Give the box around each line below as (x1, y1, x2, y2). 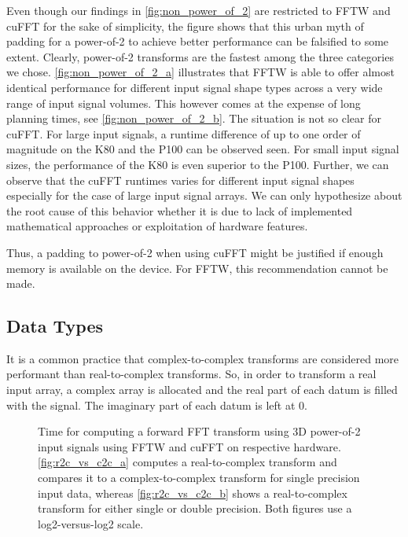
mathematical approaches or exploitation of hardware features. (6, 218, 308, 234)
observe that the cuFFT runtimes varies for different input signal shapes (6, 171, 355, 188)
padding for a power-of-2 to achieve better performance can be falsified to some (6, 33, 389, 50)
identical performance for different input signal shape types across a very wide (6, 79, 383, 95)
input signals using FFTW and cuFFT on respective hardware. (38, 438, 341, 454)
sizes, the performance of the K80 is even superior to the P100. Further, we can (6, 156, 389, 172)
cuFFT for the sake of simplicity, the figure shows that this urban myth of (6, 17, 364, 34)
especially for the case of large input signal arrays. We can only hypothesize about (6, 187, 402, 204)
